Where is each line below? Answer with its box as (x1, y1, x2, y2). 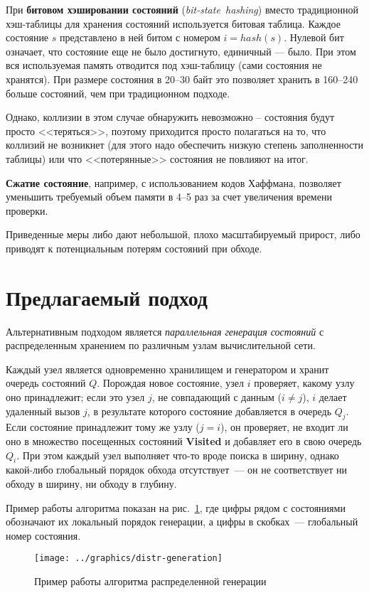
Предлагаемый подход (6, 282, 208, 311)
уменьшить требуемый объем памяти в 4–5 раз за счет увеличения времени (6, 189, 332, 204)
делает (319, 390, 347, 404)
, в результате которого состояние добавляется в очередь (87, 403, 332, 418)
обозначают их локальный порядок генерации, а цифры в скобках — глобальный (6, 514, 358, 529)
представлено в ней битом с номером (59, 30, 220, 45)
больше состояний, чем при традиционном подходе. (6, 85, 230, 100)
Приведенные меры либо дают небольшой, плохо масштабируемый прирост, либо (6, 227, 360, 242)
